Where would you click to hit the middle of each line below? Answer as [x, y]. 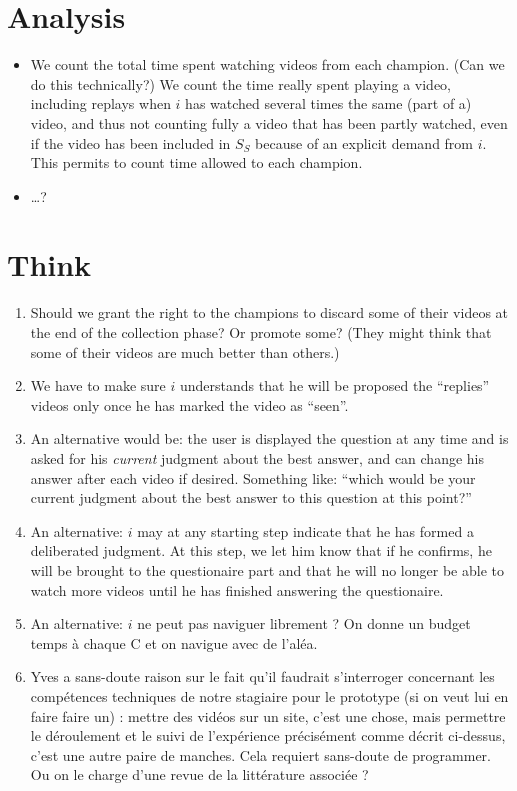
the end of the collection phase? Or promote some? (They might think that [261, 332]
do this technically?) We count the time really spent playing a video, [240, 83]
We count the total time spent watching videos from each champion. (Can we [267, 64]
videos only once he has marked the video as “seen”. [189, 404]
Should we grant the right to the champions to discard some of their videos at [269, 312]
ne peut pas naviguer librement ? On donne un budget [304, 623]
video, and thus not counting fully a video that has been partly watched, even [269, 122]
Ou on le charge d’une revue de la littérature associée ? [199, 774]
